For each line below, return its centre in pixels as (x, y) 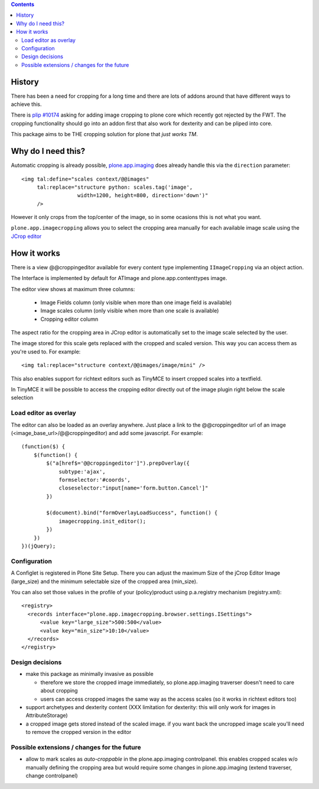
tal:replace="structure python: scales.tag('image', (115, 187)
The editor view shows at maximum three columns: (73, 289)
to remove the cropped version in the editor (79, 732)
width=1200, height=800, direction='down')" (143, 196)
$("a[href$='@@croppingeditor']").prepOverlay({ (118, 463)
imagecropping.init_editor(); (102, 521)
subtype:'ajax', (82, 471)
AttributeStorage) (47, 716)
